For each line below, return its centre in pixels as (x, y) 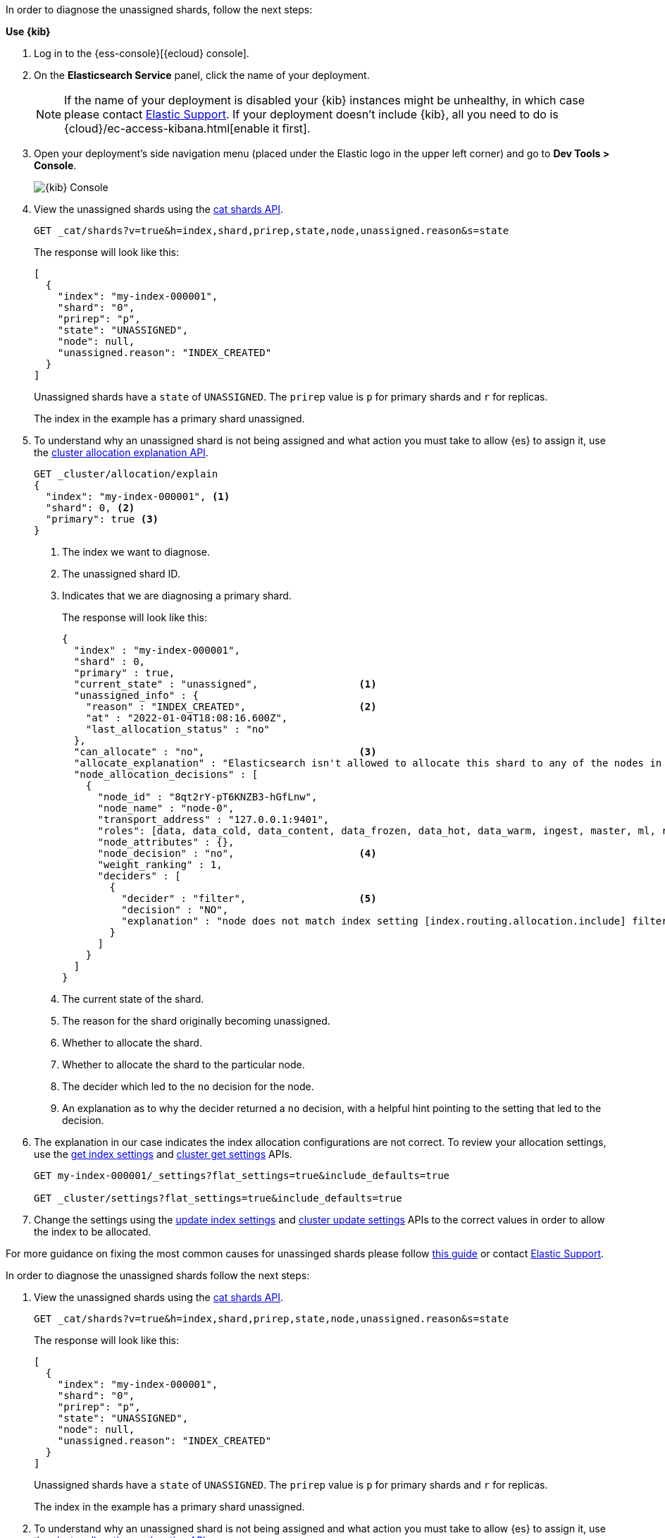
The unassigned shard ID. (121, 574)
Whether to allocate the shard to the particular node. (184, 1064)
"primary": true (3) (102, 519)
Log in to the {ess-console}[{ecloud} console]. (142, 53)
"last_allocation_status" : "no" (178, 729)
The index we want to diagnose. (136, 552)
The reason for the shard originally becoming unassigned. (196, 1021)
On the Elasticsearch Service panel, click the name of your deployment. (202, 75)
